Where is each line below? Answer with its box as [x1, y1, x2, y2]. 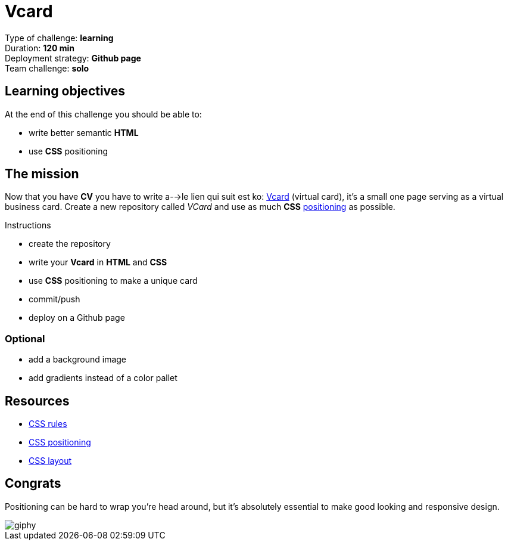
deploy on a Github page [29, 312, 125, 323]
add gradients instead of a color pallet [29, 373, 177, 383]
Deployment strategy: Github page [5, 52, 141, 63]
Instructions [5, 220, 51, 231]
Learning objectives [5, 83, 126, 99]
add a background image [29, 354, 127, 365]
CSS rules [29, 419, 67, 429]
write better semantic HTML [29, 127, 139, 138]
